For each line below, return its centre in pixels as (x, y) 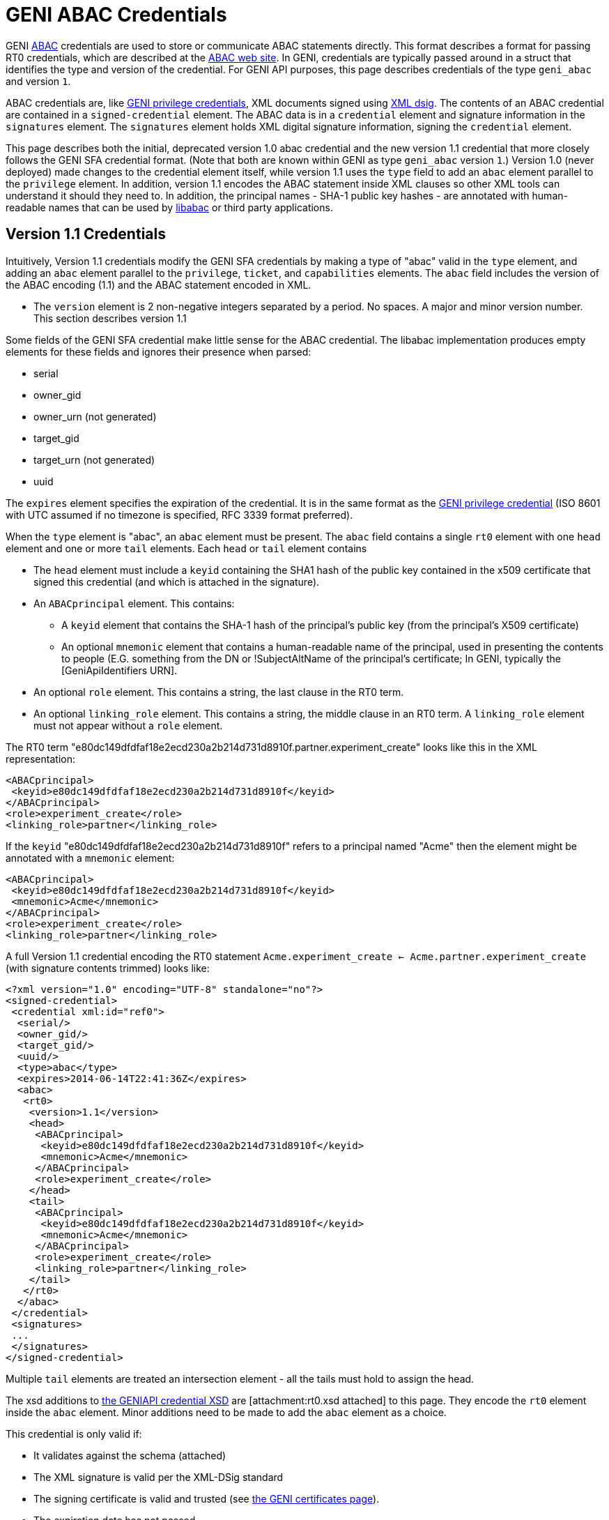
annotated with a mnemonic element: (90, 858)
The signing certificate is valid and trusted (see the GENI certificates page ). (207, 1498)
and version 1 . (38, 81)
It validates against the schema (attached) (130, 1455)
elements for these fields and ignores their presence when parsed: (159, 351)
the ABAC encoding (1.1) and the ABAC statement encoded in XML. (159, 284)
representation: (40, 759)
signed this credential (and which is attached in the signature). (177, 582)
